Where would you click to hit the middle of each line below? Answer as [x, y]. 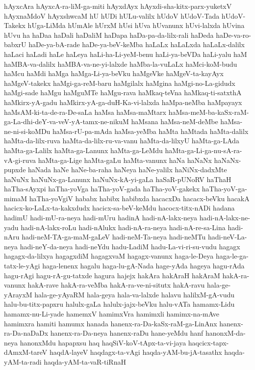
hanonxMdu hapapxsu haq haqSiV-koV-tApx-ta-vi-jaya [103, 342]
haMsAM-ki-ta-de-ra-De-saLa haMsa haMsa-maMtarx [85, 112]
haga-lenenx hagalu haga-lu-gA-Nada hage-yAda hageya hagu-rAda [143, 266]
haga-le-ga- [232, 256]
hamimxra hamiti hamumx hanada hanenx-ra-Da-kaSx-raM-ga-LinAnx [111, 323]
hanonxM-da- [226, 333]
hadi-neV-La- [227, 237]
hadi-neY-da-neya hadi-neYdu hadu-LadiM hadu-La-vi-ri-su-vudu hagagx [130, 246]
